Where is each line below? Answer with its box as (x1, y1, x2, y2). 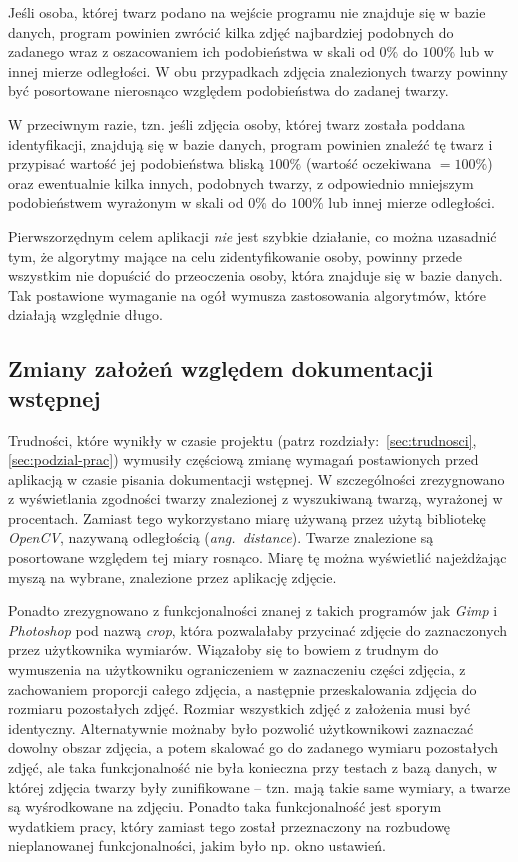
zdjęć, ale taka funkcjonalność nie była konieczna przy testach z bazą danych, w (8, 757, 498, 777)
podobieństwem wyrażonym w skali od (8, 192, 244, 213)
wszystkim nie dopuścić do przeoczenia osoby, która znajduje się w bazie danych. (8, 265, 503, 286)
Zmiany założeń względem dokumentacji (8, 353, 433, 384)
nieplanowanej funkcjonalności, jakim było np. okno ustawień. (8, 835, 386, 856)
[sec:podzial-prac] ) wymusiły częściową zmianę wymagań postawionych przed (8, 449, 479, 470)
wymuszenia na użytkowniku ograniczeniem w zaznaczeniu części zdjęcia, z (8, 659, 466, 680)
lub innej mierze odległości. (328, 192, 495, 213)
